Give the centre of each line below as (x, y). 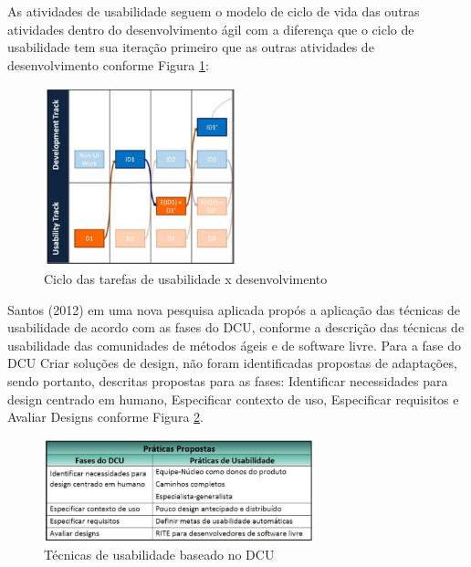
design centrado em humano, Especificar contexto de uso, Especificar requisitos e (233, 399)
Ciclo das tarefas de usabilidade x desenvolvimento (186, 278)
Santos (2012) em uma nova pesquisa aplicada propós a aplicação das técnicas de (234, 309)
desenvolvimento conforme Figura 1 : (108, 64)
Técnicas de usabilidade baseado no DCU (159, 555)
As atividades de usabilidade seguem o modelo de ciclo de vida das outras (214, 11)
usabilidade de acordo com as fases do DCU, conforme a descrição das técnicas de (236, 327)
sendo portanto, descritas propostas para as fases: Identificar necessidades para (228, 380)
